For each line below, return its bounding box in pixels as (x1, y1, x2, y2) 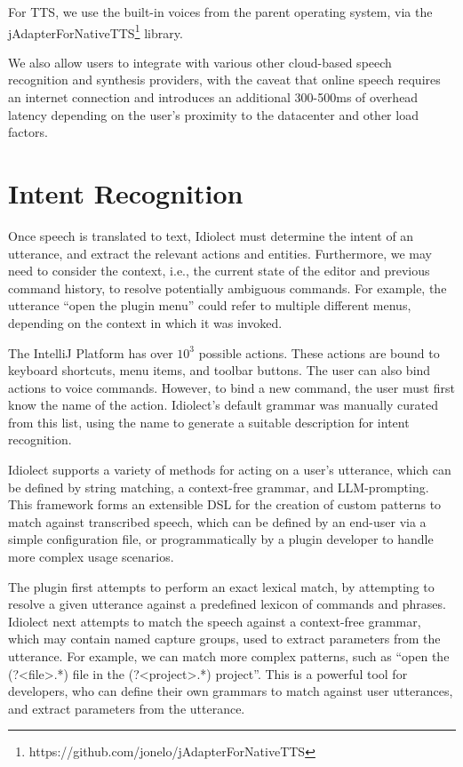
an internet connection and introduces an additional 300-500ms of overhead (8, 88, 419, 107)
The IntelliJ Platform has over (8, 343, 173, 362)
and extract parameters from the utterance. (8, 699, 245, 717)
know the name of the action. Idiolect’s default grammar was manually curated (8, 395, 439, 414)
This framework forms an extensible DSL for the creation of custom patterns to (8, 495, 442, 514)
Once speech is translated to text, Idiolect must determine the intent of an (8, 226, 414, 244)
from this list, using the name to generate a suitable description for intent (8, 412, 410, 431)
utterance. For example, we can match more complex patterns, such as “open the (8, 647, 450, 665)
